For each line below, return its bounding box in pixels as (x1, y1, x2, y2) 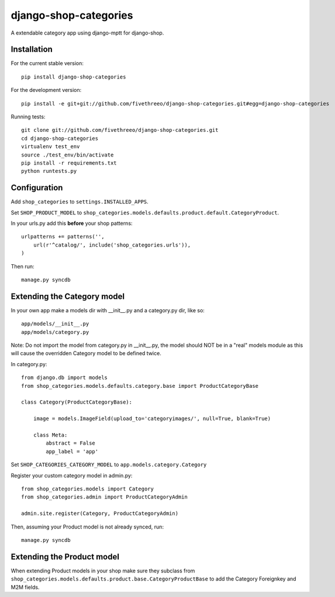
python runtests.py (21, 168, 77, 175)
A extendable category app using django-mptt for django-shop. (11, 29, 164, 36)
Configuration (11, 183, 63, 193)
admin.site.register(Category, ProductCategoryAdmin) (21, 510, 178, 517)
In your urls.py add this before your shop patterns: (11, 220, 133, 227)
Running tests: (11, 113, 46, 120)
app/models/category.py (21, 329, 89, 335)
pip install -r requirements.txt (21, 159, 117, 166)
